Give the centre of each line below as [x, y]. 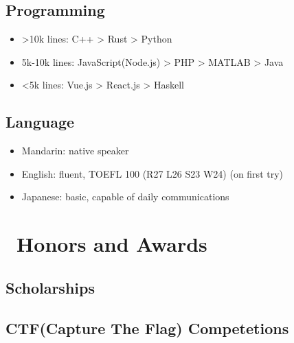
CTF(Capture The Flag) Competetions [147, 328]
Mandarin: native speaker [75, 151]
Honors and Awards [112, 244]
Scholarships [50, 287]
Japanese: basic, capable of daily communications [125, 197]
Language [40, 122]
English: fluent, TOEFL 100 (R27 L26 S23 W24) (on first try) [152, 173]
